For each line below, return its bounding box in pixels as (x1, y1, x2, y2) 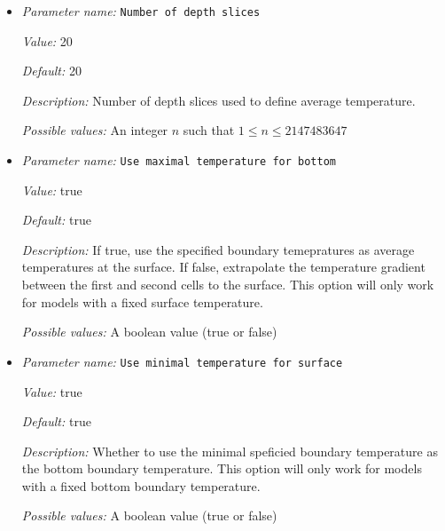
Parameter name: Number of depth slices (21, 2, 261, 20)
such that (183, 121, 235, 139)
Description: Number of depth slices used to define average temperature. (21, 91, 416, 109)
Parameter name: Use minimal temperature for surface (21, 352, 343, 370)
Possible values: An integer (21, 121, 168, 139)
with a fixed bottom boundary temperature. (21, 476, 261, 495)
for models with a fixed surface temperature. (21, 292, 263, 311)
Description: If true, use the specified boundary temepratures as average (21, 240, 415, 258)
